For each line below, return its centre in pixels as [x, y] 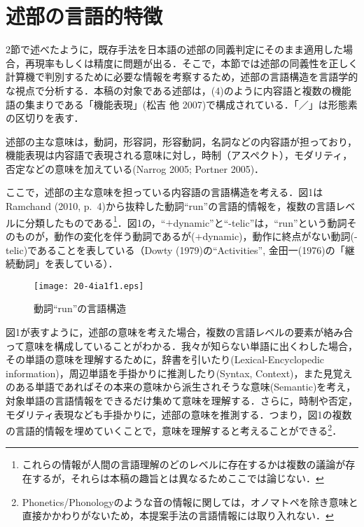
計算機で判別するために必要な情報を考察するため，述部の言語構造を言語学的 [182, 77]
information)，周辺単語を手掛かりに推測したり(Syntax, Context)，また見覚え [179, 373]
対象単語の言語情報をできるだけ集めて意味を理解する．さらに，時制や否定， [182, 400]
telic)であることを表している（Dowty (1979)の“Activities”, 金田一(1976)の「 [175, 250]
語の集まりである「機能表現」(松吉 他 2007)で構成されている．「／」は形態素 [182, 104]
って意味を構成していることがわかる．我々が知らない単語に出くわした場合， [182, 345]
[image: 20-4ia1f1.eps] [89, 286]
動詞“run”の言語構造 [80, 308]
